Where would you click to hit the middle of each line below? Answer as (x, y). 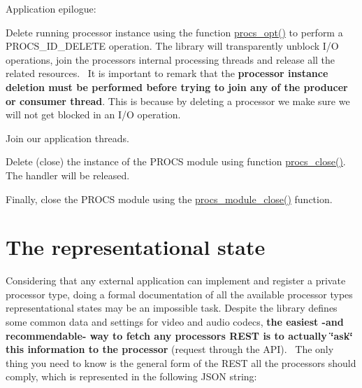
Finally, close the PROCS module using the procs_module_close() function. (169, 199)
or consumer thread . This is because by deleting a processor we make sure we (178, 101)
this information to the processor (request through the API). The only (170, 349)
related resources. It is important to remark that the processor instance (167, 73)
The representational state (136, 247)
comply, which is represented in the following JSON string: (131, 376)
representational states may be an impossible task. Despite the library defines (172, 308)
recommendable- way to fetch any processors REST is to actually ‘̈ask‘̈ (179, 335)
